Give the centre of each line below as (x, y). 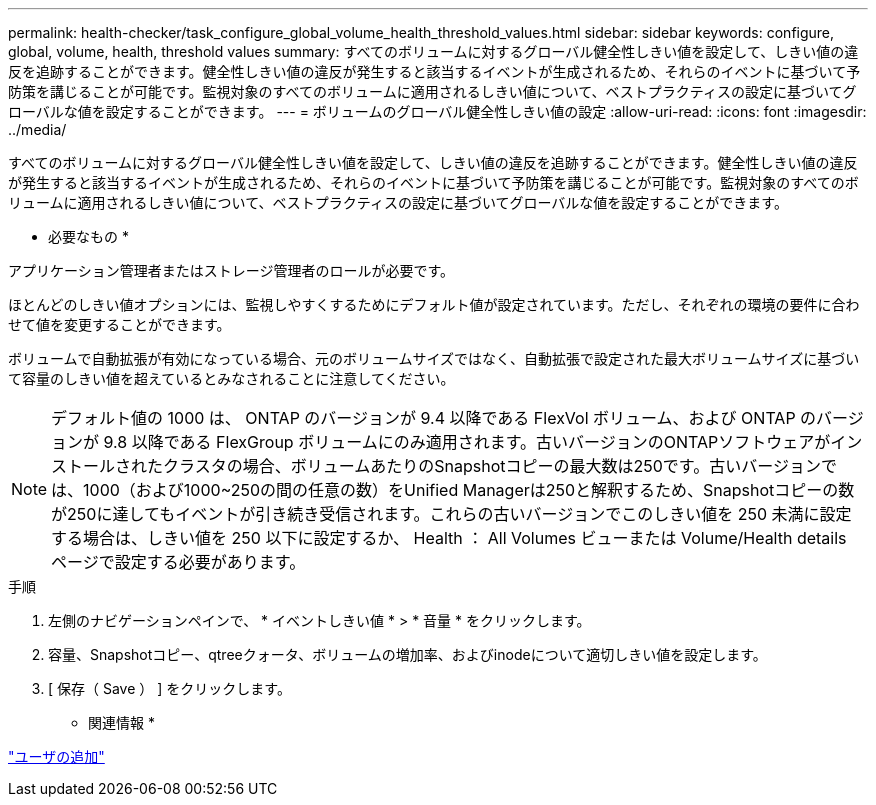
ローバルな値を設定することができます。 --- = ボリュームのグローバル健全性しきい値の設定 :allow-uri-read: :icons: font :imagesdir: (437, 111)
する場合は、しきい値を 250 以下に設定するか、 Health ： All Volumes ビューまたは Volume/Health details (449, 538)
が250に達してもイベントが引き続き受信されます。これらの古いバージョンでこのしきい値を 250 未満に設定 (451, 514)
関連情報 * (121, 722)
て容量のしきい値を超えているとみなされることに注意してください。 (231, 378)
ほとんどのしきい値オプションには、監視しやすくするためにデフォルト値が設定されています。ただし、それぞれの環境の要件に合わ (434, 304)
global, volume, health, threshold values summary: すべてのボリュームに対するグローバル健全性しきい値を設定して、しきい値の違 (433, 51)
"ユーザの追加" (56, 756)
